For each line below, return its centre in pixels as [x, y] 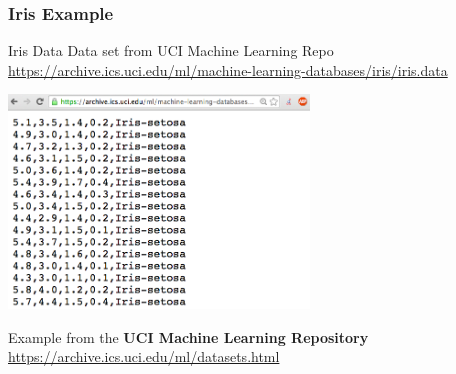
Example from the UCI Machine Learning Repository [188, 336]
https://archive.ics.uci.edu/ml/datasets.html [144, 356]
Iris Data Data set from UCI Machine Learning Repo [171, 50]
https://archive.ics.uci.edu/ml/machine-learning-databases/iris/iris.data [228, 69]
